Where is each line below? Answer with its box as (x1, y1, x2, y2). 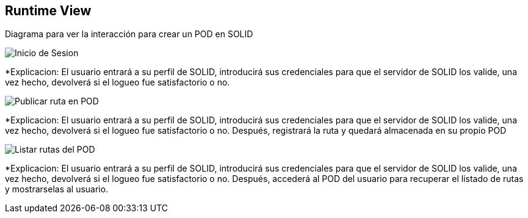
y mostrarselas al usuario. (5, 184, 109, 195)
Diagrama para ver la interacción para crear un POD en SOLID (5, 29, 253, 40)
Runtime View (5, 3, 92, 18)
